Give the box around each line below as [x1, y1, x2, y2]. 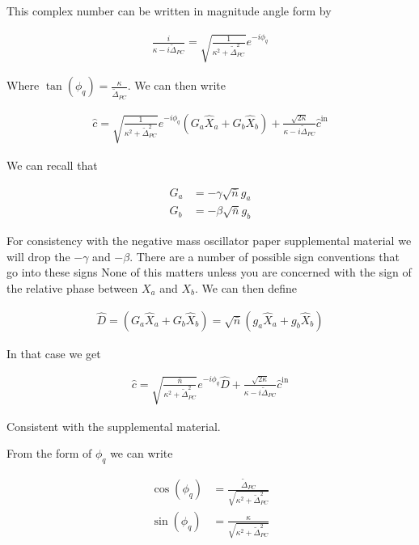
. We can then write [127, 77, 226, 94]
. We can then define [194, 279, 297, 296]
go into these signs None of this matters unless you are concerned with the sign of [6, 264, 412, 281]
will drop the [6, 247, 70, 264]
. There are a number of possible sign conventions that [129, 247, 400, 264]
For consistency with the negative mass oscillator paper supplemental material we [6, 232, 412, 249]
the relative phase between [6, 279, 138, 296]
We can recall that [6, 156, 98, 173]
